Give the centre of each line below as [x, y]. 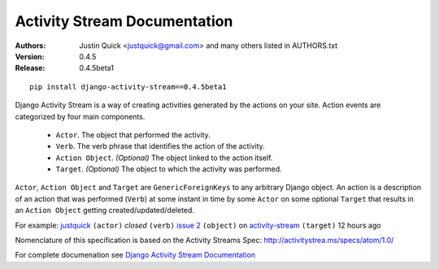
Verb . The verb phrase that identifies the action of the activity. [161, 146]
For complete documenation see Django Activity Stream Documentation [135, 255]
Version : [30, 56]
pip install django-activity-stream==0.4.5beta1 [128, 87]
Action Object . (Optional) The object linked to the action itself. [164, 158]
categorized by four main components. [80, 116]
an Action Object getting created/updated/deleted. [105, 210]
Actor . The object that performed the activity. [133, 135]
